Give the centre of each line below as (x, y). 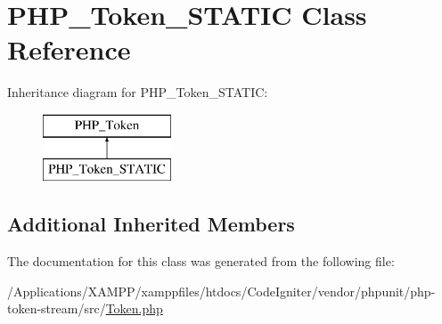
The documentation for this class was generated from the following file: (201, 261)
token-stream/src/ (57, 308)
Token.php (134, 308)
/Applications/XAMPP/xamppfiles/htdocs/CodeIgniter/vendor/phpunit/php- (221, 291)
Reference (69, 49)
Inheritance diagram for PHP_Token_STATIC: (138, 92)
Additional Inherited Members (151, 224)
